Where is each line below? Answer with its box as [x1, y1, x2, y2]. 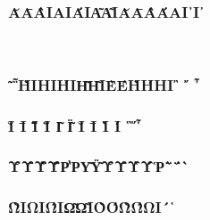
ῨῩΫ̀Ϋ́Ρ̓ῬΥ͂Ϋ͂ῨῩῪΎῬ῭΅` [8, 155, 190, 177]
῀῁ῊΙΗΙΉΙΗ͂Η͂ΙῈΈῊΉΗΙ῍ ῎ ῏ [8, 73, 199, 95]
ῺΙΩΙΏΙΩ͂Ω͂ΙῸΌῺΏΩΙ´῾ [8, 196, 175, 218]
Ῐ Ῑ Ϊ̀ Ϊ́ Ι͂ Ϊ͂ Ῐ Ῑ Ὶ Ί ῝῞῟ [8, 114, 141, 136]
